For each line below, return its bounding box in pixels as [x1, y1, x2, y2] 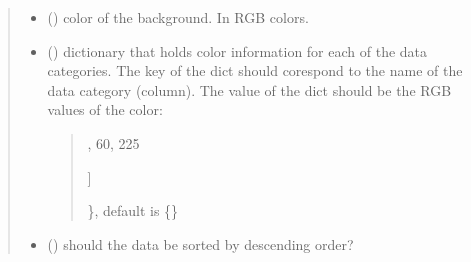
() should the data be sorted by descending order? [47, 233, 354, 254]
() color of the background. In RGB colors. [47, 7, 309, 27]
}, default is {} [87, 200, 179, 221]
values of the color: [47, 99, 163, 120]
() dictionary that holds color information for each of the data [47, 40, 428, 61]
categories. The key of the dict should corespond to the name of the [47, 60, 463, 81]
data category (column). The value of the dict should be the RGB [47, 79, 452, 100]
